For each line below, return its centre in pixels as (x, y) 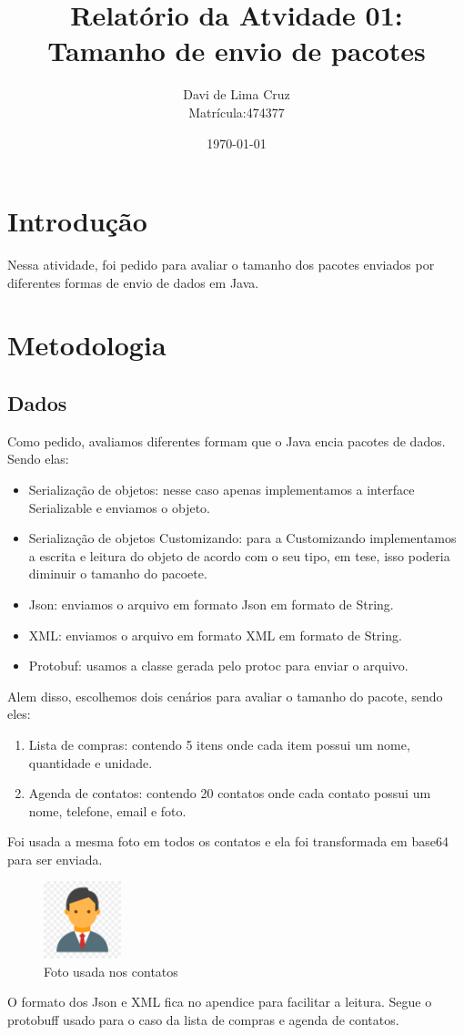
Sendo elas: (38, 459)
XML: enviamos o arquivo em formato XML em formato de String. (215, 635)
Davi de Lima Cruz (237, 94)
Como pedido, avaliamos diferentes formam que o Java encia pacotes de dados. (227, 441)
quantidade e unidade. (91, 762)
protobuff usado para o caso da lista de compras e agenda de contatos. (203, 1020)
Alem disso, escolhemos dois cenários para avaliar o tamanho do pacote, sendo (225, 696)
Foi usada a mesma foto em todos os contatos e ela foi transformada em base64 (228, 841)
